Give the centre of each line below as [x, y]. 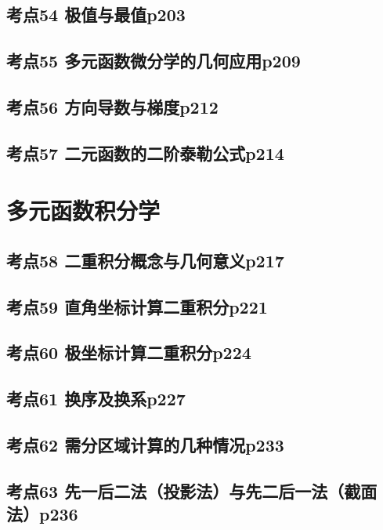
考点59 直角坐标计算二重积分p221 [137, 306]
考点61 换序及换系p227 [96, 399]
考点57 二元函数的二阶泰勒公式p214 [145, 152]
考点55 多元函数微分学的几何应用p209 [154, 61]
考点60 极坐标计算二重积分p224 [129, 352]
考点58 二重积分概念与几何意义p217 [145, 260]
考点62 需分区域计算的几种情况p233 [145, 445]
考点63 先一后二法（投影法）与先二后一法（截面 [192, 490]
